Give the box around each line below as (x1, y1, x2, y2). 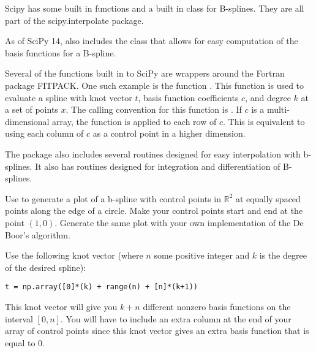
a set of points (5, 103, 58, 116)
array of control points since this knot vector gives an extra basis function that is (5, 324, 309, 337)
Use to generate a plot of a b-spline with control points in (5, 192, 222, 205)
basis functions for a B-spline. (5, 46, 116, 59)
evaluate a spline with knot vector (5, 91, 132, 104)
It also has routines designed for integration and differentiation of (35, 159, 280, 172)
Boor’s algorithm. (5, 228, 70, 241)
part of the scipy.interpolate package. (5, 13, 144, 26)
